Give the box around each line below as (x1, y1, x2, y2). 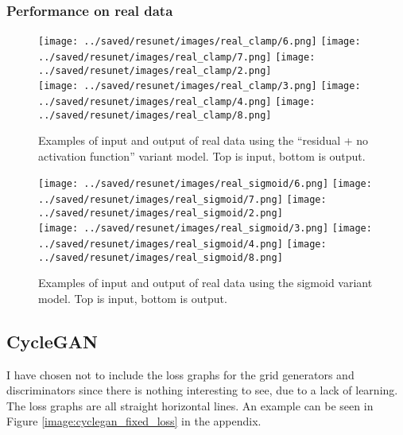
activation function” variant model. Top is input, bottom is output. (38, 147, 366, 164)
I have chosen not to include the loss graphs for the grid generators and (6, 366, 355, 383)
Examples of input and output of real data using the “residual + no (38, 132, 369, 149)
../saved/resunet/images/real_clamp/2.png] (38, 64, 272, 76)
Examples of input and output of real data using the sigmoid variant (38, 274, 373, 291)
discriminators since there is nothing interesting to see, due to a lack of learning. (6, 382, 398, 398)
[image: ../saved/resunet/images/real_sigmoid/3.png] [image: (38, 223, 372, 235)
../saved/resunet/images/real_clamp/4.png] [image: (38, 95, 316, 107)
